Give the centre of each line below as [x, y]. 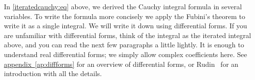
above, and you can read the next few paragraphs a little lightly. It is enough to [124, 45]
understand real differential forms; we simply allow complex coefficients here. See [126, 54]
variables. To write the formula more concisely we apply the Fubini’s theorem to [125, 16]
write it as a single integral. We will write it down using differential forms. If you [126, 26]
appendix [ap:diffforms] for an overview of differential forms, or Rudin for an [121, 64]
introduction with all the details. [53, 73]
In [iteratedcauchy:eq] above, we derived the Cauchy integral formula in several [123, 6]
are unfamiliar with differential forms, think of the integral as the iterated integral [127, 35]
